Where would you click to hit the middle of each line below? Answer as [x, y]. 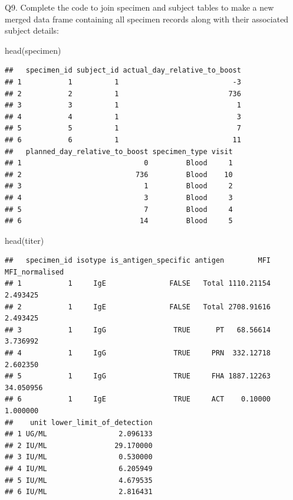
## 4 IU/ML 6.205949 [79, 468]
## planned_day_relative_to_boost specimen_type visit [119, 151]
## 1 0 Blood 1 [119, 163]
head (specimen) [33, 50]
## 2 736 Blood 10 [119, 174]
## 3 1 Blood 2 [119, 186]
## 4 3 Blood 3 [119, 197]
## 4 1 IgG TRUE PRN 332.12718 [138, 353]
